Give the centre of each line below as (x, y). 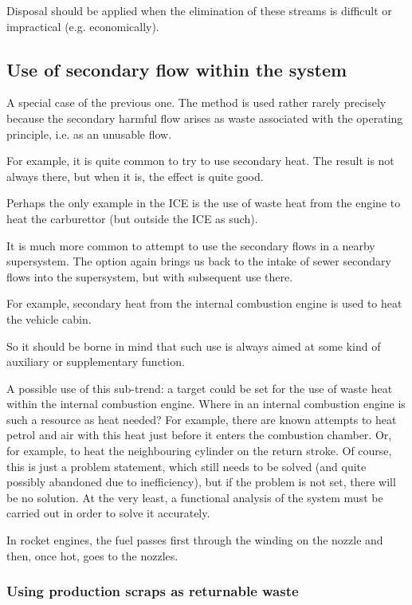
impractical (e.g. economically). (83, 26)
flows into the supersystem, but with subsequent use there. (150, 276)
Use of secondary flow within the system (177, 69)
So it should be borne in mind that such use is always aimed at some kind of (194, 346)
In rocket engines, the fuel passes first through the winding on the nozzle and (195, 540)
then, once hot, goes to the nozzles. (92, 555)
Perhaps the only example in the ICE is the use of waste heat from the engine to (204, 203)
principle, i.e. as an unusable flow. (89, 134)
